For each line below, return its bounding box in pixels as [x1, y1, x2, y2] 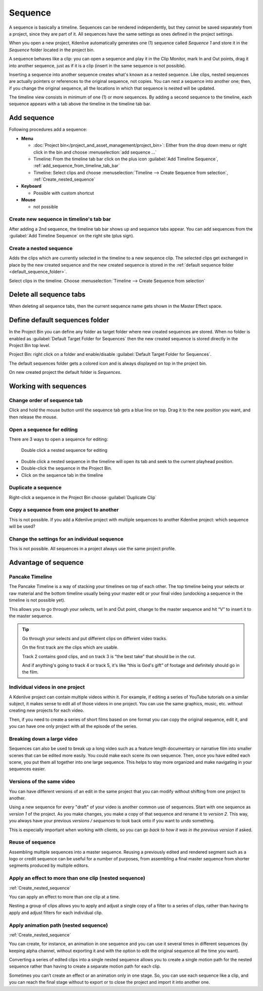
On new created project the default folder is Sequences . [9, 369, 122, 375]
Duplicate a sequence [9, 484, 62, 491]
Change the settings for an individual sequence [9, 535, 124, 542]
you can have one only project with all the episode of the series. [9, 723, 137, 729]
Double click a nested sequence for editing [21, 447, 108, 453]
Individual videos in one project [9, 684, 85, 691]
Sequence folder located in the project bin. [9, 47, 95, 53]
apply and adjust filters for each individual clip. [9, 910, 103, 915]
